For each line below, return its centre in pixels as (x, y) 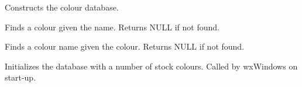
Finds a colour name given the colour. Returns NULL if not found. (125, 46)
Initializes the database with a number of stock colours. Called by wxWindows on (151, 66)
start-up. (20, 77)
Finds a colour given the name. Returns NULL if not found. (112, 27)
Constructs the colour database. (62, 7)
